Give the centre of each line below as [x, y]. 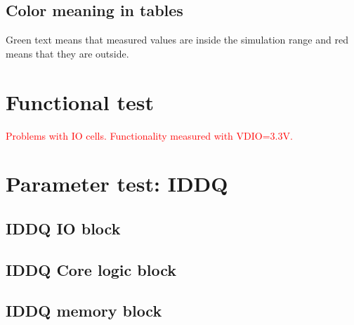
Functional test [80, 101]
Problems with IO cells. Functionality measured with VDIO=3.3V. [149, 135]
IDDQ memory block [84, 311]
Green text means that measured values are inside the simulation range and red [177, 40]
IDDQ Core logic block [91, 269]
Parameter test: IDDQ [117, 184]
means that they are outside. [67, 53]
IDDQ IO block [63, 228]
